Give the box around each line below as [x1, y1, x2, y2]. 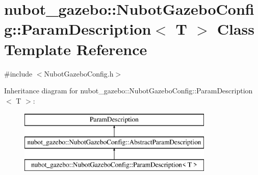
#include [4, 68, 33, 79]
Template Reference [4, 38, 147, 59]
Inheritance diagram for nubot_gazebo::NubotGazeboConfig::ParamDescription [4, 85, 253, 96]
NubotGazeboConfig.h [44, 68, 114, 79]
